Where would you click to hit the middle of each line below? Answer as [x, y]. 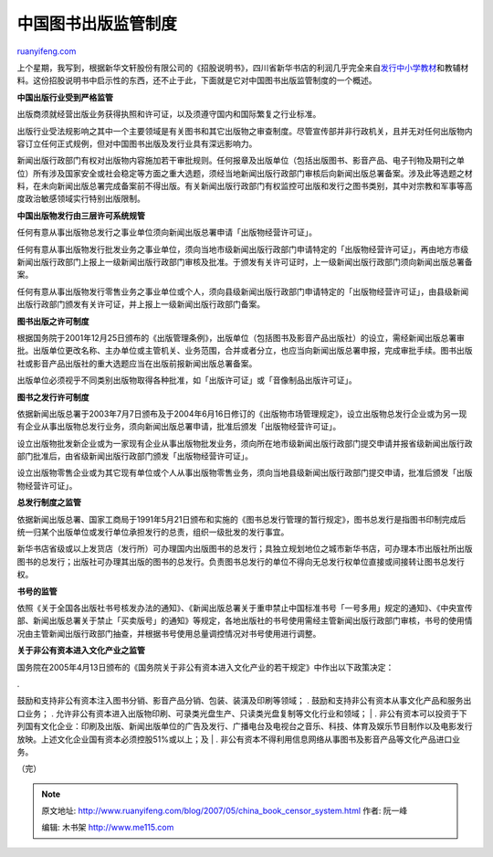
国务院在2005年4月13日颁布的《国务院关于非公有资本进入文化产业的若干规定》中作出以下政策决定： [205, 667]
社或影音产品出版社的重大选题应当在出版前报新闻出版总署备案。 [137, 363]
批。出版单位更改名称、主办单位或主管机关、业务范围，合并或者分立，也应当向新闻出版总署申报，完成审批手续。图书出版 [245, 351]
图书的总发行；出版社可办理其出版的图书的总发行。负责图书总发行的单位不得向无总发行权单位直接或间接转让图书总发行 [241, 561]
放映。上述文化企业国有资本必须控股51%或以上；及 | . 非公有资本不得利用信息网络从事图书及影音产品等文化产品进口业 [239, 739]
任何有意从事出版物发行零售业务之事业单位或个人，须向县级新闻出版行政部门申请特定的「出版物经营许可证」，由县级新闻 [243, 291]
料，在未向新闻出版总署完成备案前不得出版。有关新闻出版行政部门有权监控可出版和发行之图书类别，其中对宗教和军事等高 [245, 186]
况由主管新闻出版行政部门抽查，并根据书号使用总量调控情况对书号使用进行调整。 [169, 633]
